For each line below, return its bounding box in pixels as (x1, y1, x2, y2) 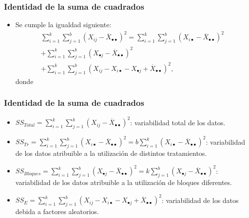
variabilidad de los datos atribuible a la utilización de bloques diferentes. (15, 177, 232, 187)
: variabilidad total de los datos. (130, 117, 226, 127)
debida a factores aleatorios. (15, 206, 99, 216)
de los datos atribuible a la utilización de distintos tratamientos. (15, 148, 207, 158)
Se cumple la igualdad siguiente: (15, 19, 112, 30)
